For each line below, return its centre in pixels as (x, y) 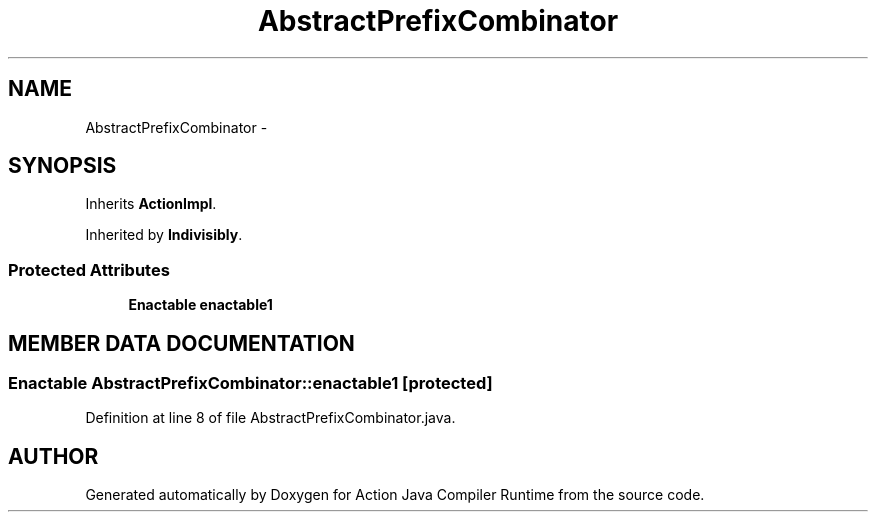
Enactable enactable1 (200, 305)
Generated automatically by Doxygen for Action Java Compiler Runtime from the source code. (395, 495)
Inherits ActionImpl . (151, 204)
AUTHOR (53, 456)
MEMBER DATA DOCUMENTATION (181, 343)
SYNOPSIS (62, 166)
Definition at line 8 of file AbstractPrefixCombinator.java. (270, 418)
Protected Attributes (89, 269)
